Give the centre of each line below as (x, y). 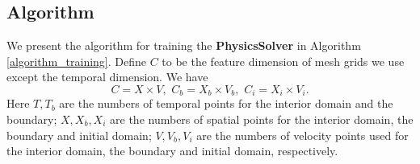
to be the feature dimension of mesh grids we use (283, 61)
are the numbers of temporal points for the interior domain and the (226, 103)
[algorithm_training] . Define (76, 61)
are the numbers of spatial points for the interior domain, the (262, 119)
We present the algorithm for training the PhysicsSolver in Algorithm (184, 45)
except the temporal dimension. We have (107, 77)
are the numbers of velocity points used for (302, 135)
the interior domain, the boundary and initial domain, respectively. (172, 151)
